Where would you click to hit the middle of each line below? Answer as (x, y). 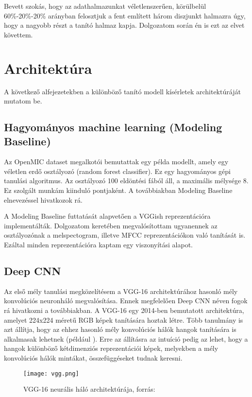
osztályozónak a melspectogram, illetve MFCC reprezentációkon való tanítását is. (125, 235)
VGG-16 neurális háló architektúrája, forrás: (89, 389)
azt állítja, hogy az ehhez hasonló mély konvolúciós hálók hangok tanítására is (120, 329)
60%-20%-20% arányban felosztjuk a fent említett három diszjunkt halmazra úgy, (125, 15)
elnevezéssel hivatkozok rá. (43, 199)
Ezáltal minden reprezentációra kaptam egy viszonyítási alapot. (98, 245)
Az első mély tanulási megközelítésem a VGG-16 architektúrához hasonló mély (121, 291)
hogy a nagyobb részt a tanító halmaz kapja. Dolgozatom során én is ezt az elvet (124, 25)
